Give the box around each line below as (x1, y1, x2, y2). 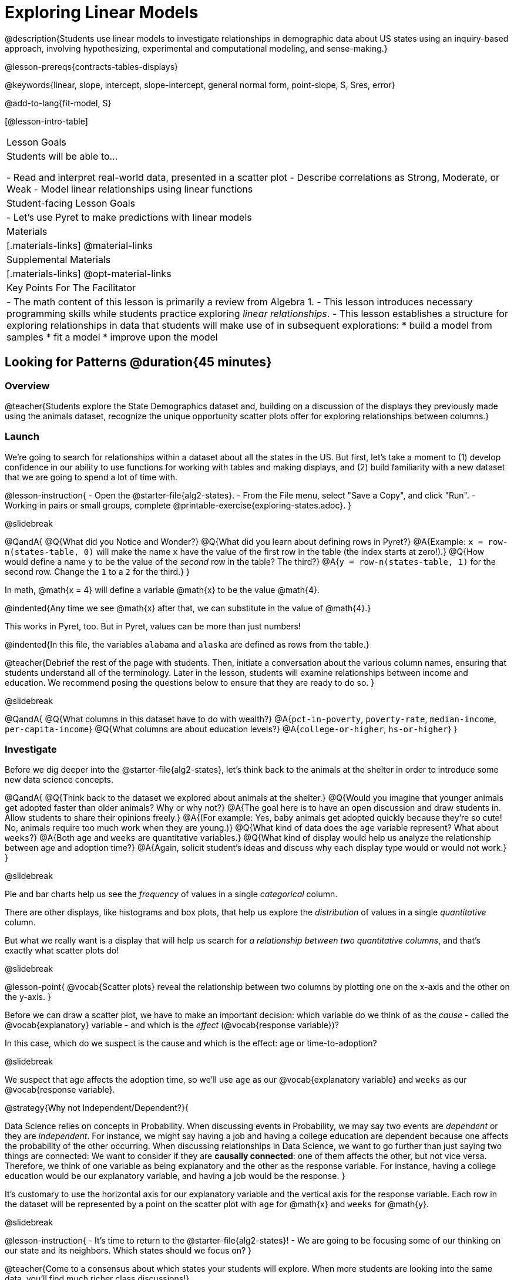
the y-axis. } (5, 992, 51, 1002)
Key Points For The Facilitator (6, 281, 136, 294)
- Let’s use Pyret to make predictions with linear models (6, 211, 252, 223)
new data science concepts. (5, 774, 114, 785)
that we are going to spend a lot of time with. (5, 471, 178, 482)
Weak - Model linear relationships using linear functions (6, 183, 253, 195)
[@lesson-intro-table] (5, 116, 88, 126)
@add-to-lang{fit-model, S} (5, 97, 112, 108)
